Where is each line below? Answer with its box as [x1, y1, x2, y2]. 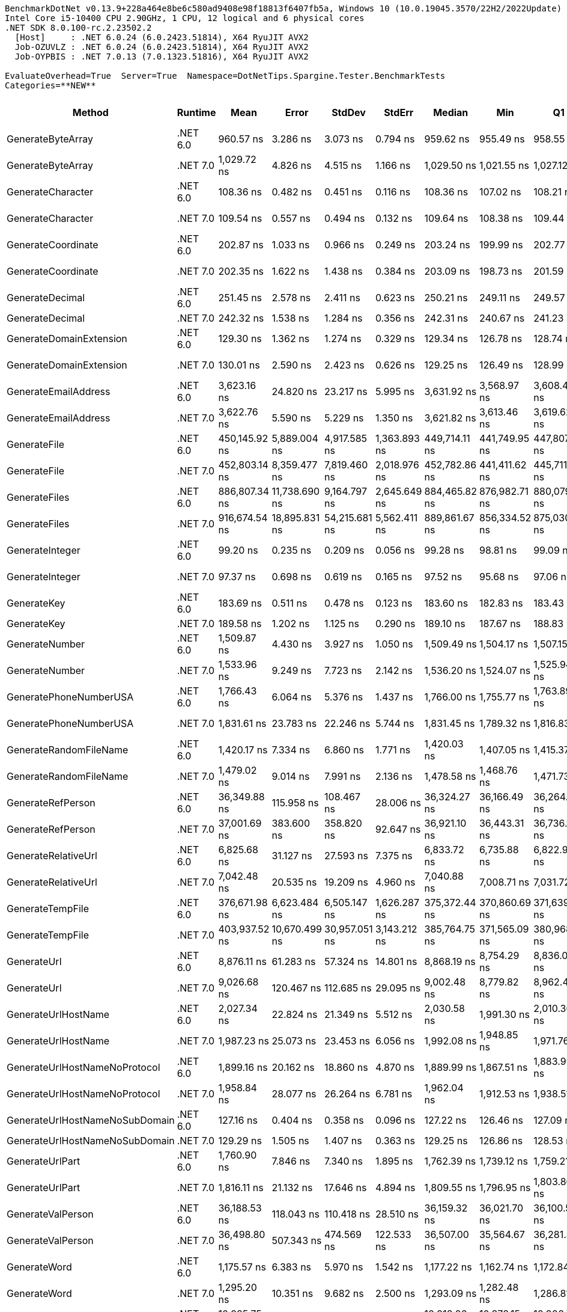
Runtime [177, 106, 216, 118]
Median [433, 106, 468, 118]
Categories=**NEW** [5, 81, 96, 90]
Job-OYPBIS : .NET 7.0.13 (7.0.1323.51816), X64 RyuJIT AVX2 [14, 52, 309, 61]
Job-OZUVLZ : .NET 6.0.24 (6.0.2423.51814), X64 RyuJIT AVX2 [14, 42, 309, 52]
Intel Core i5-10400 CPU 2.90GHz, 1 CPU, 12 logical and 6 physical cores [5, 13, 365, 23]
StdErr [384, 106, 414, 118]
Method [72, 106, 109, 118]
